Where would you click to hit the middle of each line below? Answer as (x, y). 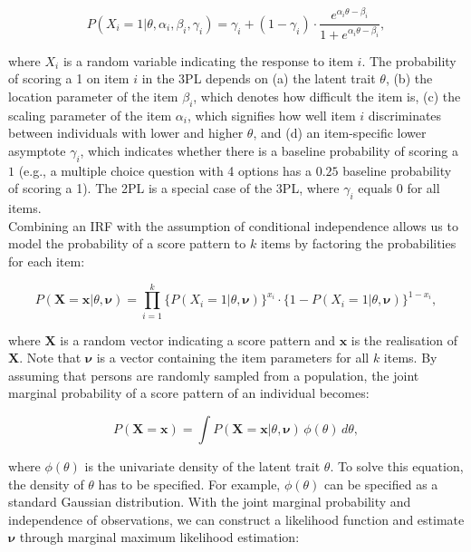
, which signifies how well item (272, 115)
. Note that (50, 358)
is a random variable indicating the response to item (208, 60)
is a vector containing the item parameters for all (233, 358)
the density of (46, 484)
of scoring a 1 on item (69, 78)
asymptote (37, 150)
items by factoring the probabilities (358, 243)
